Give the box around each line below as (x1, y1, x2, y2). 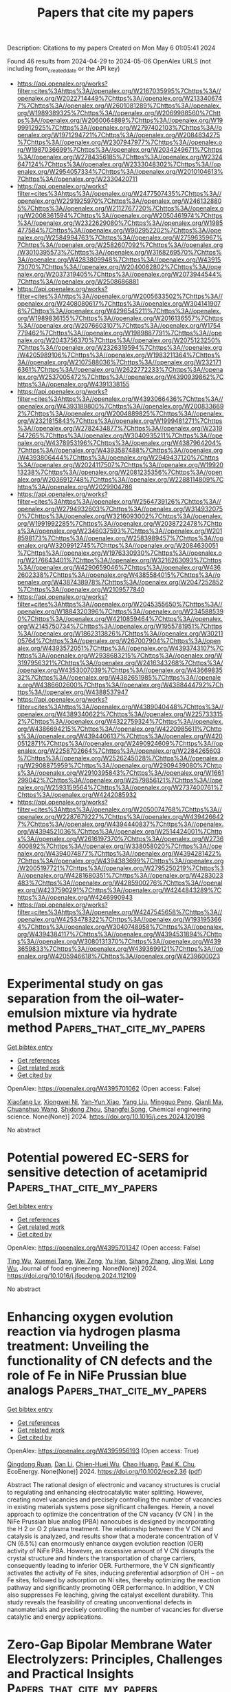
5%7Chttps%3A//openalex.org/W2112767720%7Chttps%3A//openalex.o (16, 204, 224, 212)
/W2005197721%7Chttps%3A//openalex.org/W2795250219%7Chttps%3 (16, 864, 224, 872)
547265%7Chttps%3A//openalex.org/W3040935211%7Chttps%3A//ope (16, 431, 223, 440)
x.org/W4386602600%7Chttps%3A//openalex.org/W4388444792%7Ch (16, 680, 223, 689)
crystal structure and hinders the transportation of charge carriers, (7, 1554, 196, 1562)
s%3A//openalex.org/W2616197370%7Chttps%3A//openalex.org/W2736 (16, 834, 224, 843)
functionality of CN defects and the (7, 1353, 213, 1369)
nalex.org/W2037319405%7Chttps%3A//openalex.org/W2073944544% (16, 270, 222, 278)
